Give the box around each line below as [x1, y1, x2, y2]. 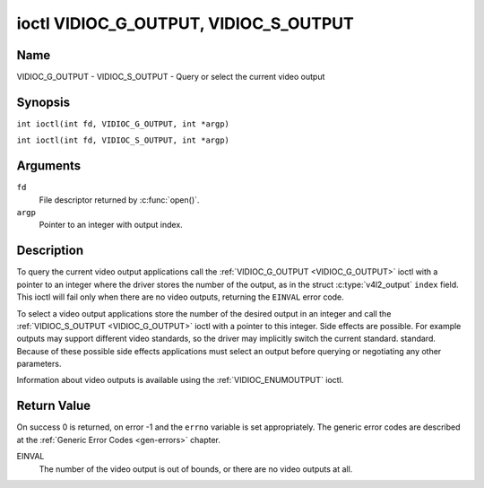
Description [16, 243, 84, 258]
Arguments [16, 158, 82, 174]
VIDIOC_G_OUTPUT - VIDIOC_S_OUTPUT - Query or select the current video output [16, 72, 325, 83]
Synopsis [16, 94, 71, 109]
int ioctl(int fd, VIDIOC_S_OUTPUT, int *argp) [16, 135, 230, 145]
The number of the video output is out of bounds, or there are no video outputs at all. [39, 463, 353, 475]
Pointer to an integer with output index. [39, 220, 183, 231]
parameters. [16, 359, 62, 370]
